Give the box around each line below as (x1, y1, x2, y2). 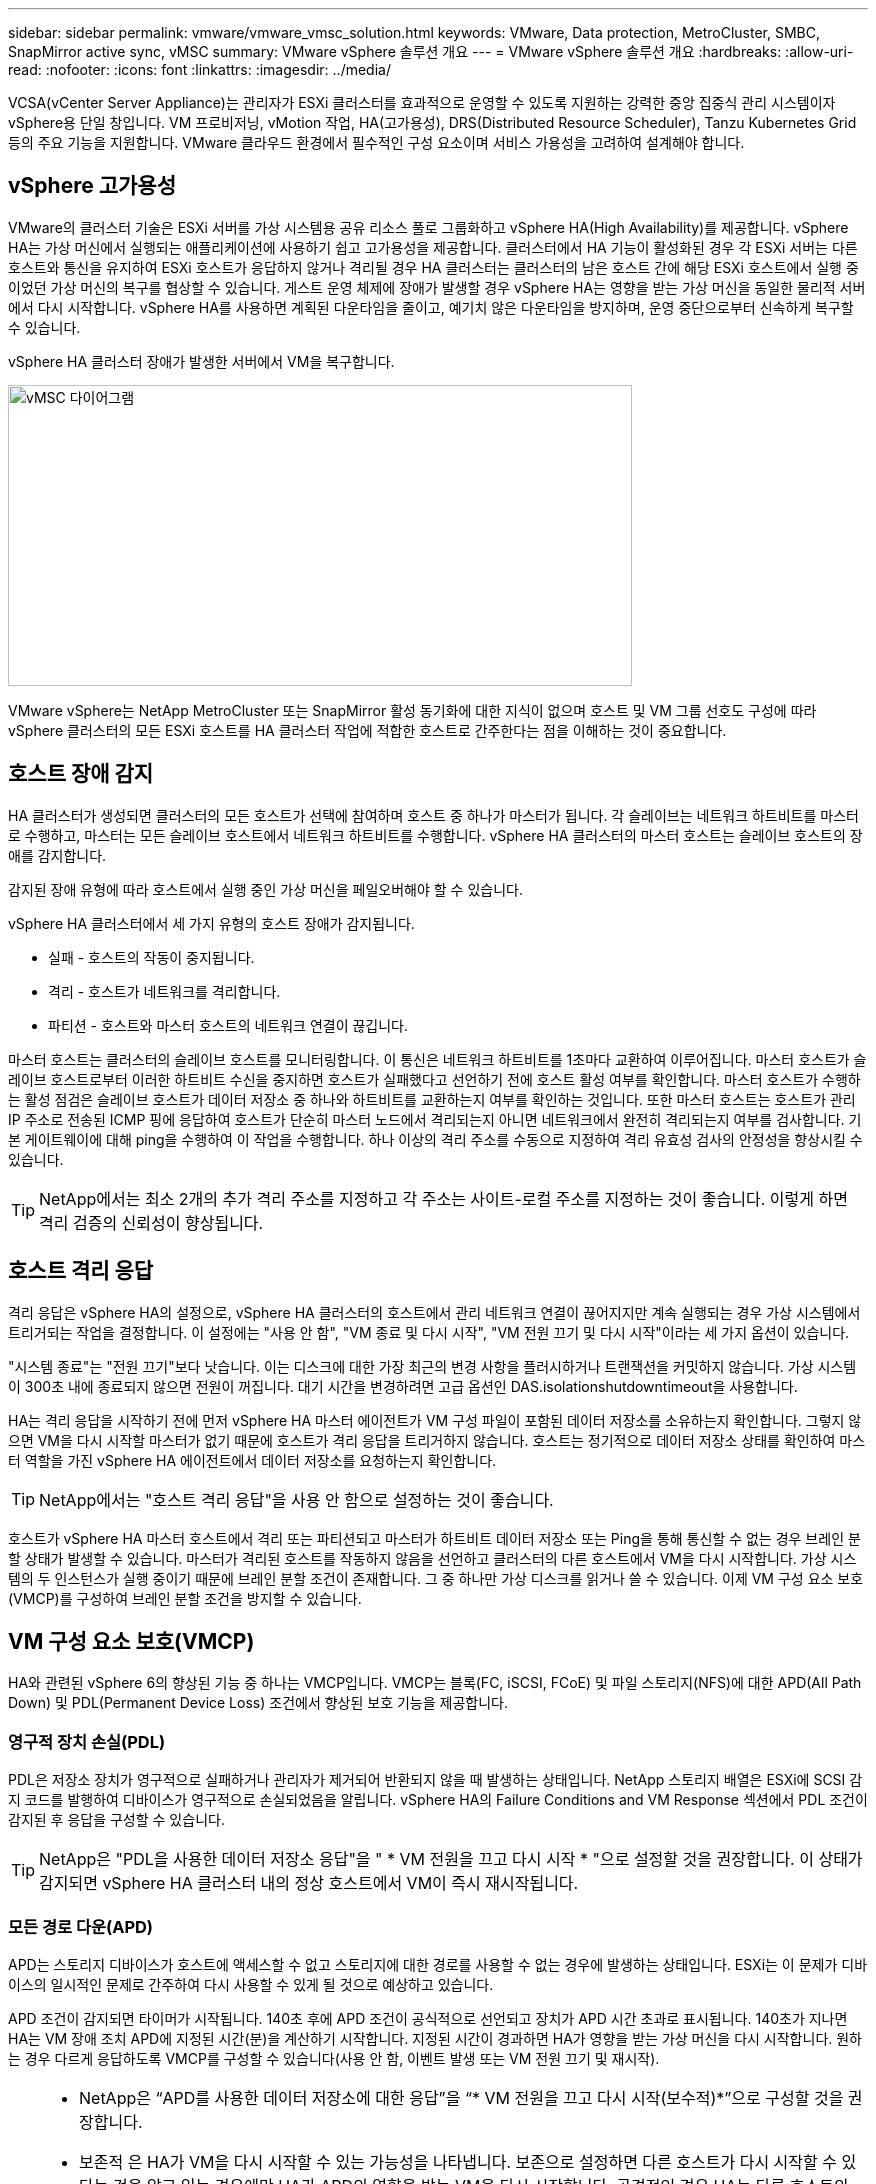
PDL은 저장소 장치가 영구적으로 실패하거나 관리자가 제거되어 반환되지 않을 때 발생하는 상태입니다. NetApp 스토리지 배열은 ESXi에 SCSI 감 (8, 1771, 863, 1789)
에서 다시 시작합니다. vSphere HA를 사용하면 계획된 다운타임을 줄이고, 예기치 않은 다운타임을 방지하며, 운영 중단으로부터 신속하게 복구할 (8, 298, 854, 316)
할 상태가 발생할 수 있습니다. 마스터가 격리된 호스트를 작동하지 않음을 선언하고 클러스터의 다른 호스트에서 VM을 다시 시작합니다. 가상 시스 (8, 1549, 857, 1567)
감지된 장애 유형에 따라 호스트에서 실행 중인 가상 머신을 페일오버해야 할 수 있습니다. (8, 880, 523, 898)
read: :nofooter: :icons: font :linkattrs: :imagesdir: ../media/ (8, 61, 391, 78)
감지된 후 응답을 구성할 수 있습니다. (8, 1811, 225, 1829)
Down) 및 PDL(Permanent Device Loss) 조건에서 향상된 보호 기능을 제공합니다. (8, 1694, 508, 1712)
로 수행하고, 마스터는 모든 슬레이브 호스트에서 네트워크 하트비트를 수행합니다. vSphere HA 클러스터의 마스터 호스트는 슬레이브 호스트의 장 (8, 826, 863, 844)
